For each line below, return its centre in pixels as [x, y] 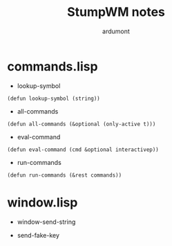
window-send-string [46, 222]
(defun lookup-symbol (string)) [54, 98]
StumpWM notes [116, 12]
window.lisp [42, 202]
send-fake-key [38, 235]
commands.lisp [52, 66]
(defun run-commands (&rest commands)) [65, 175]
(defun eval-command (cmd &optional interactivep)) [83, 150]
